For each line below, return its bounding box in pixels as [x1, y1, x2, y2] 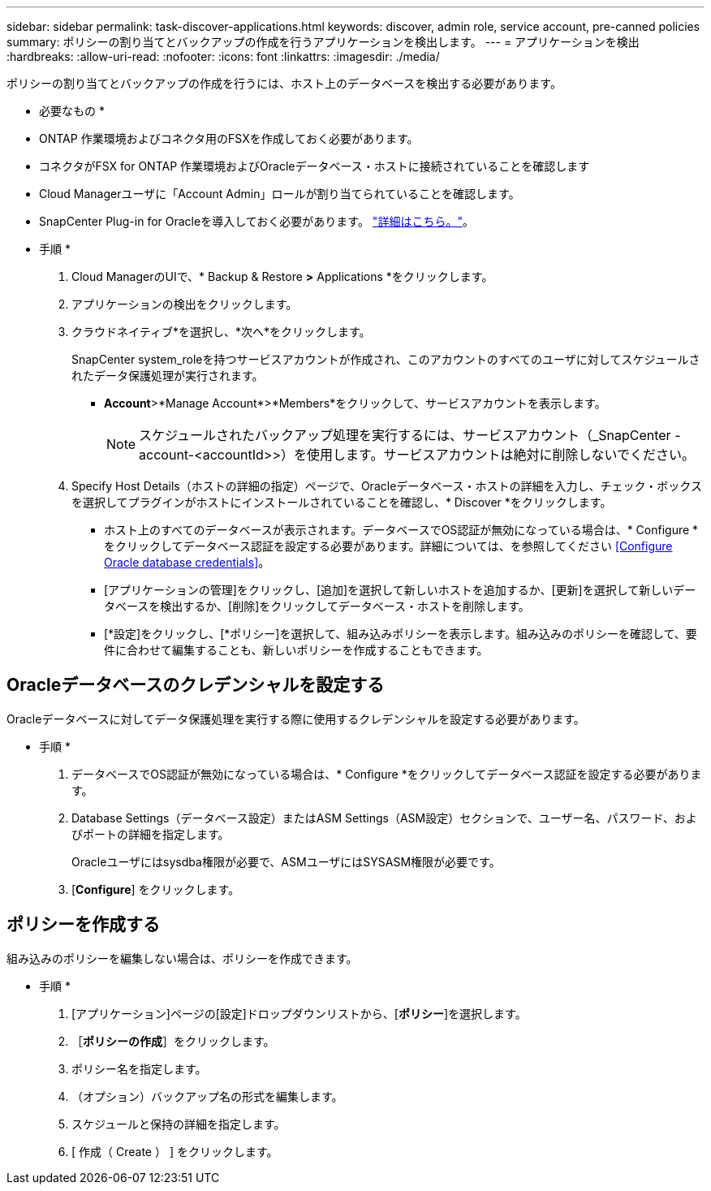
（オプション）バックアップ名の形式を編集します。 [71, 1089, 343, 1103]
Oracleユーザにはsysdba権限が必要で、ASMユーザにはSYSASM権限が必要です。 [71, 854, 501, 869]
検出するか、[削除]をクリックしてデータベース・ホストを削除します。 [160, 599, 530, 613]
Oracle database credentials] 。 [104, 555, 270, 569]
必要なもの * [39, 104, 105, 118]
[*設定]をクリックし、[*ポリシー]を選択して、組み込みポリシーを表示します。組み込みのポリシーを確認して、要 [104, 627, 697, 641]
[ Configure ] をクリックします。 [71, 882, 240, 896]
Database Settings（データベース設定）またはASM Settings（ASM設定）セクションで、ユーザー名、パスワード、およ [71, 810, 697, 825]
